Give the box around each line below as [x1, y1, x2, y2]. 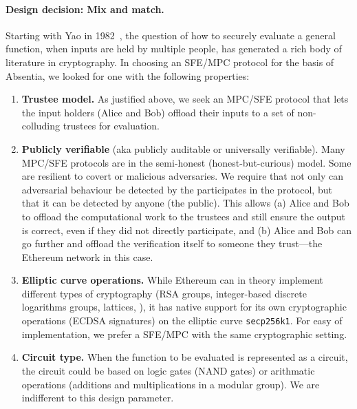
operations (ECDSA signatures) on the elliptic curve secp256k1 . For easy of [21, 313, 343, 328]
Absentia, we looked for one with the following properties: [6, 68, 250, 83]
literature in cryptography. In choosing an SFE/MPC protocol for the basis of [6, 54, 334, 69]
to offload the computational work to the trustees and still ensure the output [21, 209, 345, 223]
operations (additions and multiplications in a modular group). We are [21, 377, 320, 391]
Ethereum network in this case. [21, 249, 153, 264]
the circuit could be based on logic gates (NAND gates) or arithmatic [21, 363, 315, 377]
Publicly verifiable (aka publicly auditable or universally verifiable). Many [21, 141, 345, 156]
